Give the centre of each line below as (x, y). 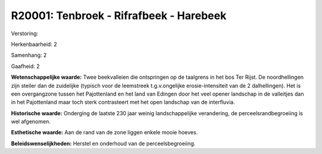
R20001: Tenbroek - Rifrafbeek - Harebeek (119, 16)
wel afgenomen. (31, 122)
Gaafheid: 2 (25, 66)
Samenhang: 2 (29, 55)
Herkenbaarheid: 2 (34, 44)
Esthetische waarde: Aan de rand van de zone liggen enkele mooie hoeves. (104, 133)
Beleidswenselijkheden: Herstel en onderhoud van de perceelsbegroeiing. (103, 143)
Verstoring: (25, 33)
